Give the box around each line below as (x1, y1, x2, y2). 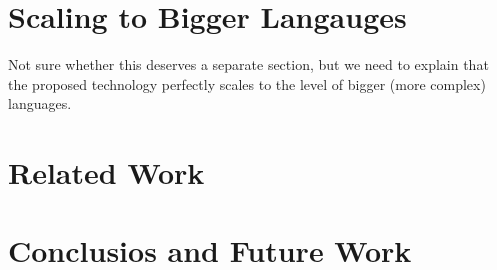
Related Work (8, 152, 205, 193)
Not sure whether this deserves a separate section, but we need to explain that (8, 54, 489, 75)
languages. (8, 93, 72, 114)
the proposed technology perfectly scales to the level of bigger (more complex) (8, 73, 486, 94)
